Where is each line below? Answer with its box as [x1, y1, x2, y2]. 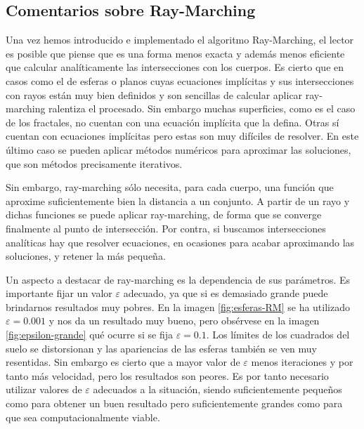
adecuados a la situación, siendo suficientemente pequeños [93, 382, 342, 397]
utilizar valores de [6, 382, 82, 397]
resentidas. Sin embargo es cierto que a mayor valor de [6, 355, 240, 369]
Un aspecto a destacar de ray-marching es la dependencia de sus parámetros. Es [6, 272, 351, 286]
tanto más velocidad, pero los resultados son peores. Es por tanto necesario [6, 368, 329, 383]
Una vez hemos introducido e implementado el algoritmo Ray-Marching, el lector [6, 32, 354, 47]
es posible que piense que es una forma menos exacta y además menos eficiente [6, 46, 345, 60]
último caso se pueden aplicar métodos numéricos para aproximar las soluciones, [6, 142, 351, 157]
